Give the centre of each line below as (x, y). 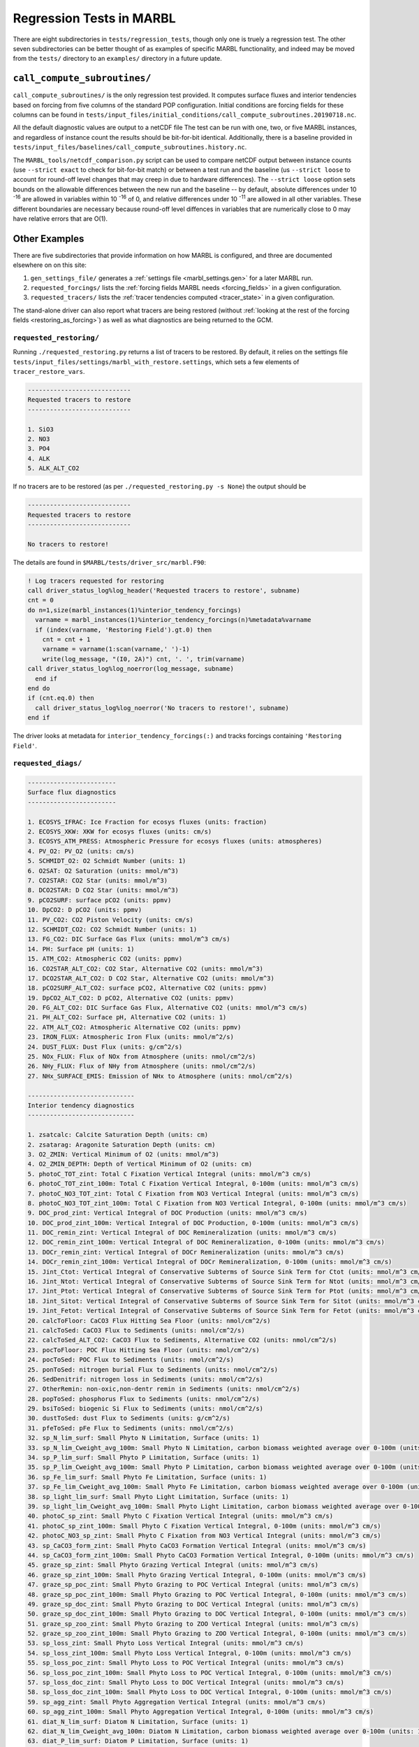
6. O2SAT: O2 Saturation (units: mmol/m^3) (103, 871)
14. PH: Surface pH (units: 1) (81, 949)
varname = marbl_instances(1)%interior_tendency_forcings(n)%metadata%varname (173, 620)
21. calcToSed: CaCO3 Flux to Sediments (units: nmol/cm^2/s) (136, 1330)
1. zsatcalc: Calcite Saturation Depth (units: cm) (118, 1135)
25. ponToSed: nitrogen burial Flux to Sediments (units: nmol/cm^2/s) (153, 1369)
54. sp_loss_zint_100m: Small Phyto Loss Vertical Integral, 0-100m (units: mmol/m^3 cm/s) (190, 1653)
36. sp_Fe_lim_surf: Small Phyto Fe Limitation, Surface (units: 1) (147, 1477)
